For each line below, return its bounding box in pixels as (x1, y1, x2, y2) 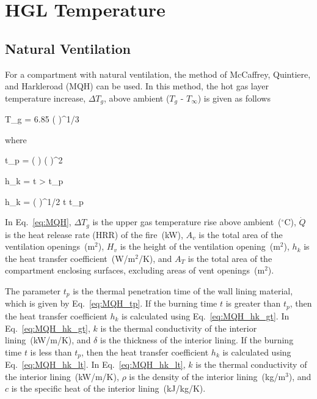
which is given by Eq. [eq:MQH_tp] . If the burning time (5, 297, 217, 310)
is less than (30, 345, 72, 358)
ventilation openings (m (5, 240, 95, 253)
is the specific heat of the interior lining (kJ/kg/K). (11, 382, 206, 395)
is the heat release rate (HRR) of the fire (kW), (5, 228, 183, 241)
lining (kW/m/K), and (5, 334, 91, 346)
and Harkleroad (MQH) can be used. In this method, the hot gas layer (5, 80, 269, 92)
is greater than (225, 297, 281, 310)
